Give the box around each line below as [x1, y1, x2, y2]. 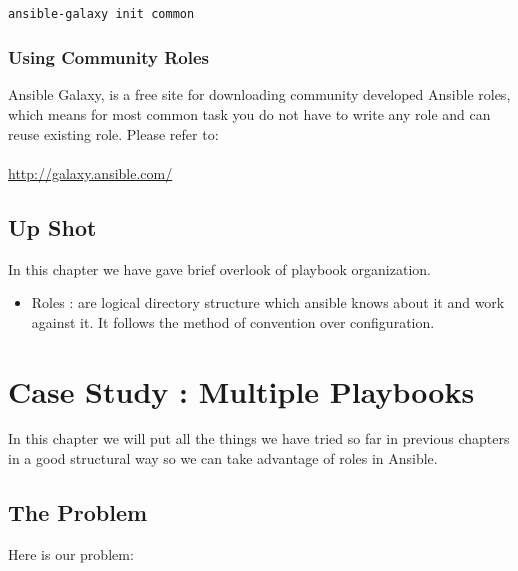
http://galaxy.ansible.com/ [8, 162, 173, 183]
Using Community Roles [8, 45, 209, 70]
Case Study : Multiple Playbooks [8, 370, 475, 411]
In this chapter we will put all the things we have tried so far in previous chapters [8, 428, 510, 449]
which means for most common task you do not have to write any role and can [8, 104, 491, 124]
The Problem [8, 497, 148, 528]
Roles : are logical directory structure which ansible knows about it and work [31, 292, 505, 313]
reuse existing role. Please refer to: [8, 123, 219, 144]
